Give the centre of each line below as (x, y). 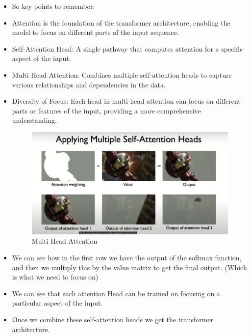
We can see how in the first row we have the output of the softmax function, (127, 258)
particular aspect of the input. (57, 303)
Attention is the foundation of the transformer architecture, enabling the (121, 22)
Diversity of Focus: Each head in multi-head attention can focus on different (126, 101)
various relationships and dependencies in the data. (89, 84)
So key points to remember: (53, 6)
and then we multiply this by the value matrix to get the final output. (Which (129, 267)
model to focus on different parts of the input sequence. (95, 32)
